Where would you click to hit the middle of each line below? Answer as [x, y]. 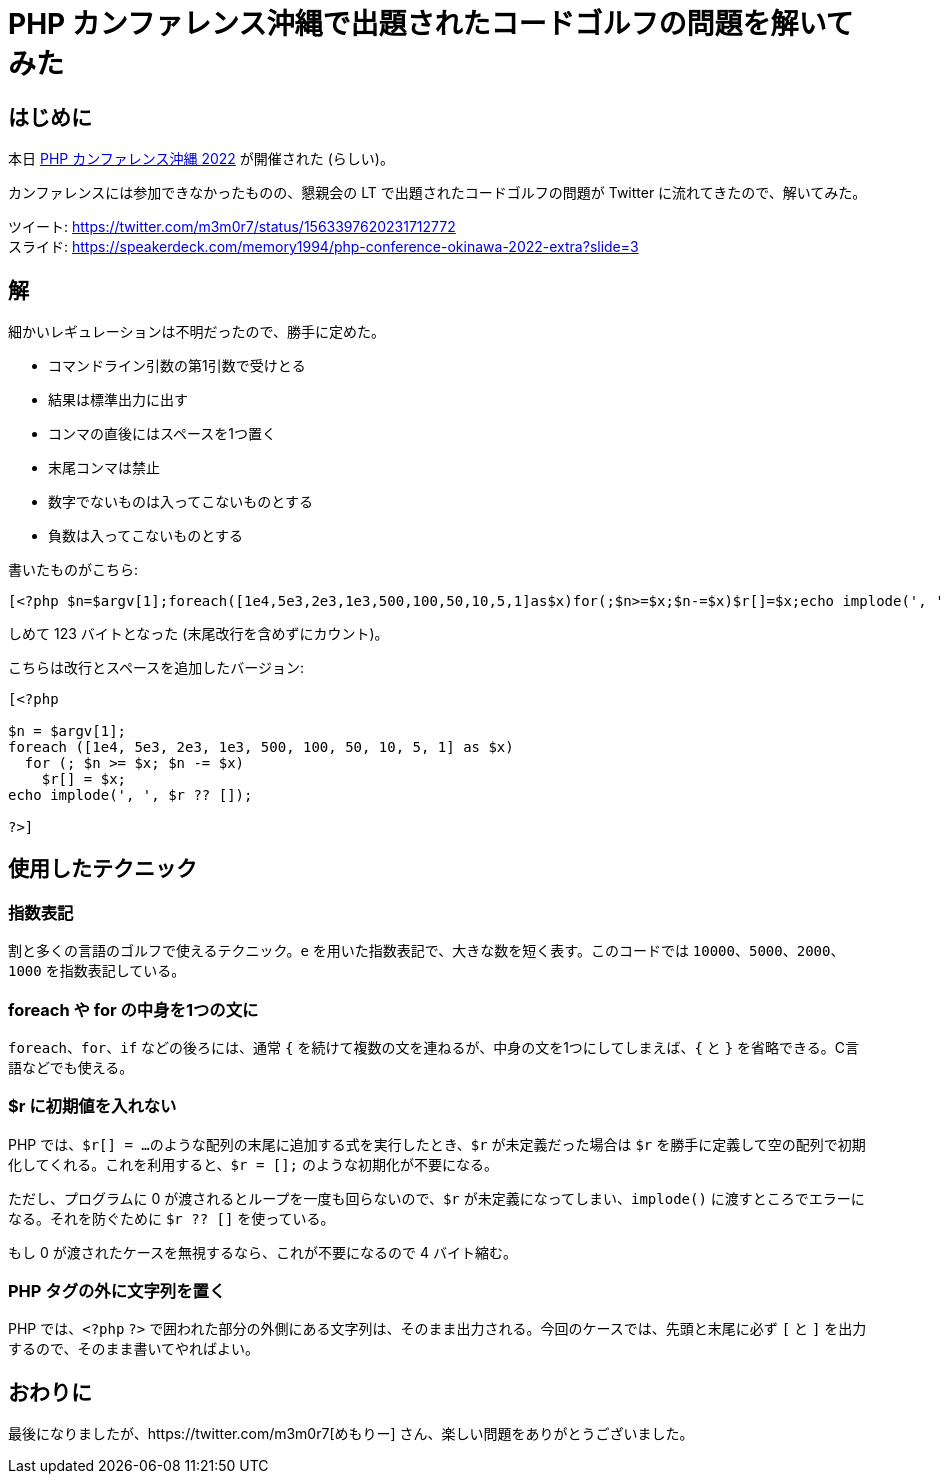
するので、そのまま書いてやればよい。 [134, 1349]
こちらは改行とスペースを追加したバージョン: [156, 668]
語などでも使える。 [71, 1067]
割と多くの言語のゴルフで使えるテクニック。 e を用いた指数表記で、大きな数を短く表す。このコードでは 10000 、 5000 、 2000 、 [426, 951]
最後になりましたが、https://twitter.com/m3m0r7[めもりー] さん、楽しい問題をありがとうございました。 [351, 1434]
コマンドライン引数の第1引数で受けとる [177, 366]
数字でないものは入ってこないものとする [180, 502]
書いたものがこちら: [73, 570]
